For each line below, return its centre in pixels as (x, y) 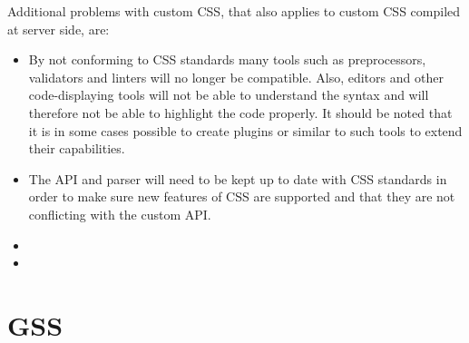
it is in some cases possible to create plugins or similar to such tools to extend (245, 130)
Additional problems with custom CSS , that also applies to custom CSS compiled (234, 11)
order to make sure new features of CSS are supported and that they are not (242, 196)
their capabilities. (77, 148)
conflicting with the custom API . (120, 214)
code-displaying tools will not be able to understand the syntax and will (229, 95)
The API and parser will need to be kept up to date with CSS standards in (238, 178)
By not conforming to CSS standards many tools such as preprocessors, (227, 59)
